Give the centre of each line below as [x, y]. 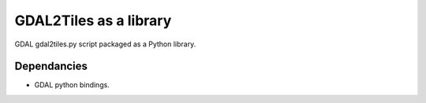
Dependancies [51, 66]
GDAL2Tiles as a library [93, 20]
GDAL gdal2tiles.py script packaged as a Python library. [105, 44]
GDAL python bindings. [72, 85]
